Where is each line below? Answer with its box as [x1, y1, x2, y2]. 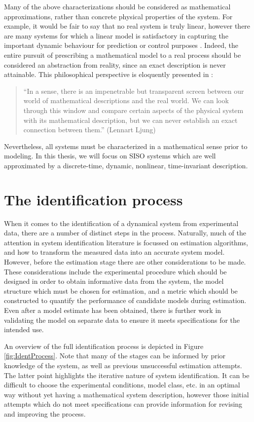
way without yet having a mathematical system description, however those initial [4, 389, 249, 399]
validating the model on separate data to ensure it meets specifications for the [4, 314, 240, 325]
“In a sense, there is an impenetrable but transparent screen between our [23, 85, 244, 96]
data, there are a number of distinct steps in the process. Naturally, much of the [4, 228, 246, 238]
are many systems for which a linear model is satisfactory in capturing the [4, 30, 228, 40]
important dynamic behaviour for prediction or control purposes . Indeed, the [4, 40, 238, 50]
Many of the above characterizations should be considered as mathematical [4, 1, 231, 11]
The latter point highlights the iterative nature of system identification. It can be [4, 370, 250, 380]
